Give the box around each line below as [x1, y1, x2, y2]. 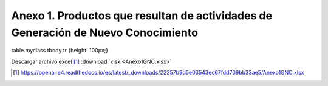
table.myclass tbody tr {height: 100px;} [11, 47, 109, 54]
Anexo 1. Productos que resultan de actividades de [11, 9, 273, 22]
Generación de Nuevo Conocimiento [11, 26, 199, 39]
